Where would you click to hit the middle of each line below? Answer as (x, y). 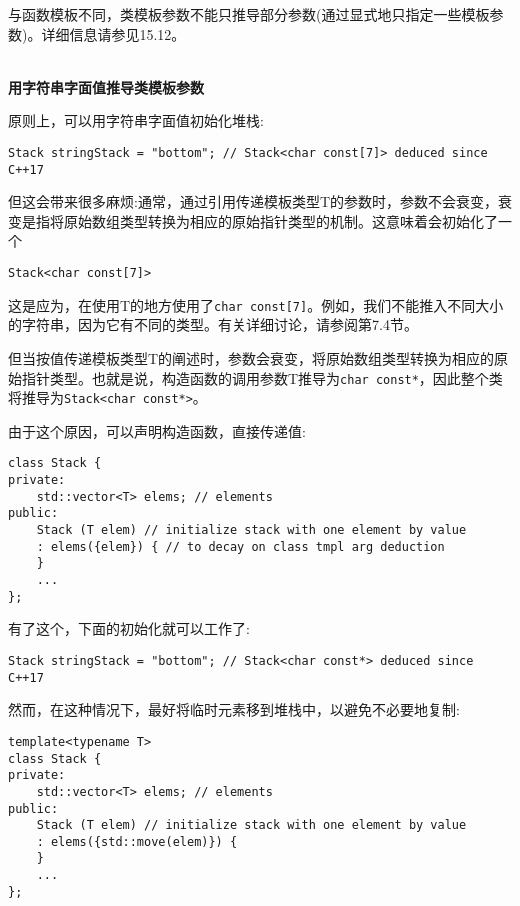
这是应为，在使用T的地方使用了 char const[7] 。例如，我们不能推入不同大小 (256, 304)
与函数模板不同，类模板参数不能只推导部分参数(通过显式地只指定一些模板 (249, 14)
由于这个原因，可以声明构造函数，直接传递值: (157, 430)
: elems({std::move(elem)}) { (137, 841)
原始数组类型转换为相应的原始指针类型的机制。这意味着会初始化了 (280, 220)
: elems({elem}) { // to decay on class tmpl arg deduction (240, 546)
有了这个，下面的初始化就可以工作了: (129, 628)
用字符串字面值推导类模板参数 (106, 86)
